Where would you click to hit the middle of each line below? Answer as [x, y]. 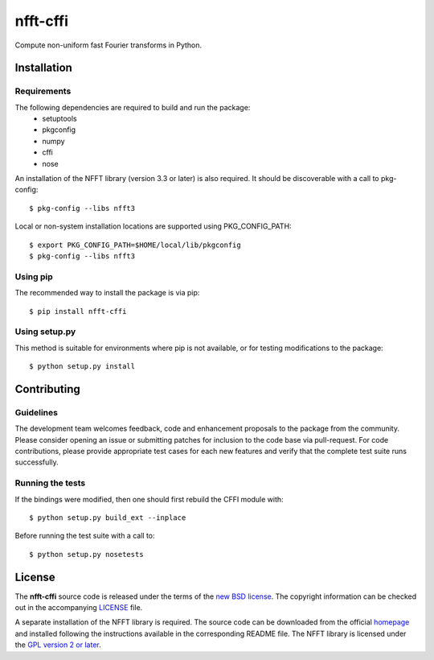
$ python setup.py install [82, 367]
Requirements [43, 91]
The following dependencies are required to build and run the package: [133, 107]
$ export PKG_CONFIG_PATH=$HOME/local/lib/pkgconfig [135, 245]
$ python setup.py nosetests [86, 554]
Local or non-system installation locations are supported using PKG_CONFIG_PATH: [154, 226]
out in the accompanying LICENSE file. [79, 607]
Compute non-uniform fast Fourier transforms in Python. [108, 45]
